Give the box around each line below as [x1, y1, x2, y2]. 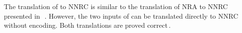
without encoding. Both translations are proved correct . [4, 20, 171, 30]
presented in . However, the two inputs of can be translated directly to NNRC [4, 11, 239, 21]
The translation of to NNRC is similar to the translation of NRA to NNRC [4, 1, 228, 11]
